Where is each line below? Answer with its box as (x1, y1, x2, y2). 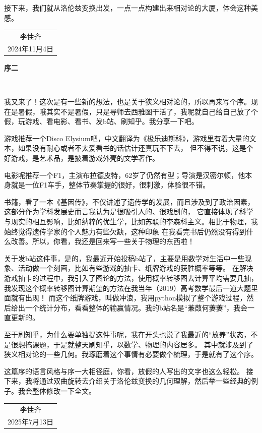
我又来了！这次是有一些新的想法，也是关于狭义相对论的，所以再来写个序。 (4, 96, 251, 107)
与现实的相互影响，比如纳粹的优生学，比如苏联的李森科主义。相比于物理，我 (4, 216, 258, 226)
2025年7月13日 (8, 416, 53, 427)
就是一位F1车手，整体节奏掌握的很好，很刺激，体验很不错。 (11, 179, 210, 190)
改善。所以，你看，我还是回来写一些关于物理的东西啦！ (11, 236, 194, 246)
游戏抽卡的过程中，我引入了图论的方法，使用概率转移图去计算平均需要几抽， (4, 272, 258, 283)
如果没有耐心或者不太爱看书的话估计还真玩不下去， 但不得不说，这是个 (18, 143, 253, 153)
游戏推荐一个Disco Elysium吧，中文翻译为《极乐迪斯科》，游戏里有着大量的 (4, 133, 249, 143)
